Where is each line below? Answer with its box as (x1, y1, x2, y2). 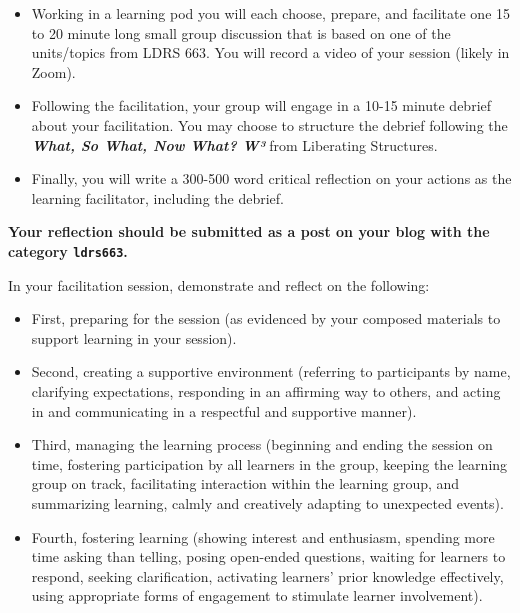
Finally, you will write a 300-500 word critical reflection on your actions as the (31, 168, 512, 189)
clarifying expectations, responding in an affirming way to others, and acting (31, 380, 501, 401)
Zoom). (31, 61, 76, 82)
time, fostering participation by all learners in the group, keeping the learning (31, 453, 508, 474)
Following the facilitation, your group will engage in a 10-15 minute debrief (31, 95, 492, 116)
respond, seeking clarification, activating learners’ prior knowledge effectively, (31, 565, 504, 586)
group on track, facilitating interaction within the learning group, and (31, 473, 460, 494)
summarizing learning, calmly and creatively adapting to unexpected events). (31, 492, 504, 513)
